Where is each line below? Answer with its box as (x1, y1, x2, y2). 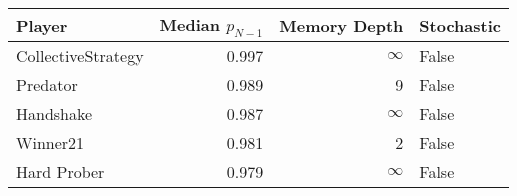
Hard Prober (16, 160, 105, 184)
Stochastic (419, 13, 501, 37)
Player (16, 13, 68, 37)
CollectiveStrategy (16, 44, 144, 68)
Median (159, 13, 221, 36)
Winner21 (16, 131, 85, 155)
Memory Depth (279, 13, 404, 37)
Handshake (16, 102, 93, 126)
